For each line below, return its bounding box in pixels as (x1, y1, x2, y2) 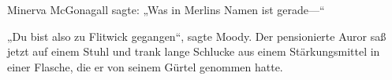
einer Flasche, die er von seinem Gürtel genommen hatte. (7, 58, 283, 75)
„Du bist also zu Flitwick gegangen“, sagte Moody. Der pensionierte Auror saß (7, 27, 386, 44)
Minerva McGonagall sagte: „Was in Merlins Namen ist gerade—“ (7, 2, 325, 17)
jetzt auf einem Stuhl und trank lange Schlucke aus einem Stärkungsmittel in (7, 43, 380, 60)
